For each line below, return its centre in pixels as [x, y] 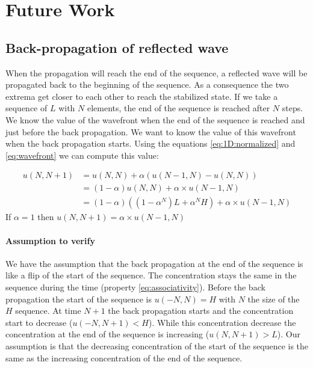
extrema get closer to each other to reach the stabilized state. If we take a [142, 96]
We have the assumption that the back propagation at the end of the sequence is [154, 263]
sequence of [26, 108]
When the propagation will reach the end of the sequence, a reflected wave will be [156, 72]
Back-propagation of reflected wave [117, 47]
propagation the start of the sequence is [79, 299]
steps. [293, 108]
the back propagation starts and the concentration [201, 311]
